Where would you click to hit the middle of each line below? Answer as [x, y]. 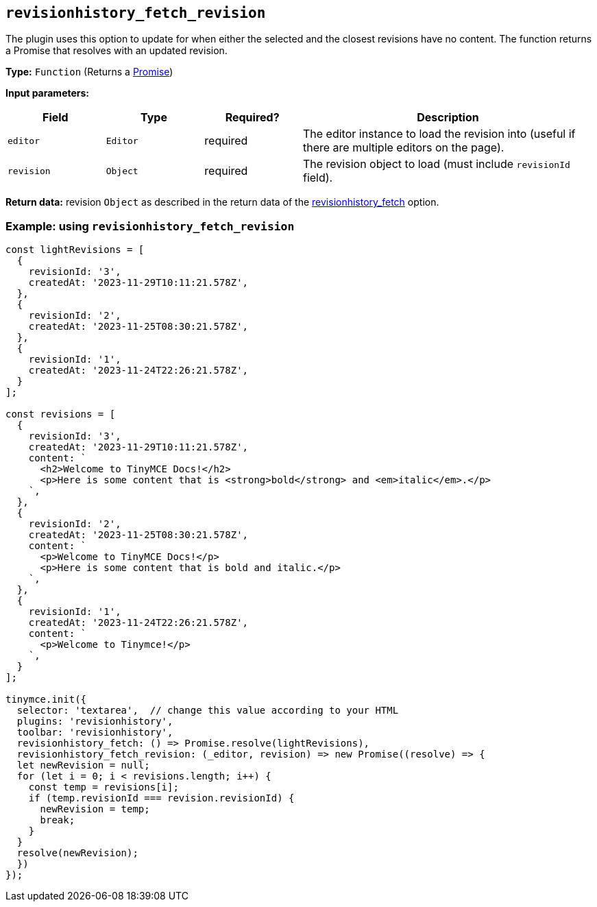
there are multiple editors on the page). [403, 148]
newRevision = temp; [95, 809]
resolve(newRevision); [77, 853]
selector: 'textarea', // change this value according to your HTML [208, 711]
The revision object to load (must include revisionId [436, 164]
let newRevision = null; [83, 765]
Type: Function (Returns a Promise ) [89, 72]
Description [448, 118]
